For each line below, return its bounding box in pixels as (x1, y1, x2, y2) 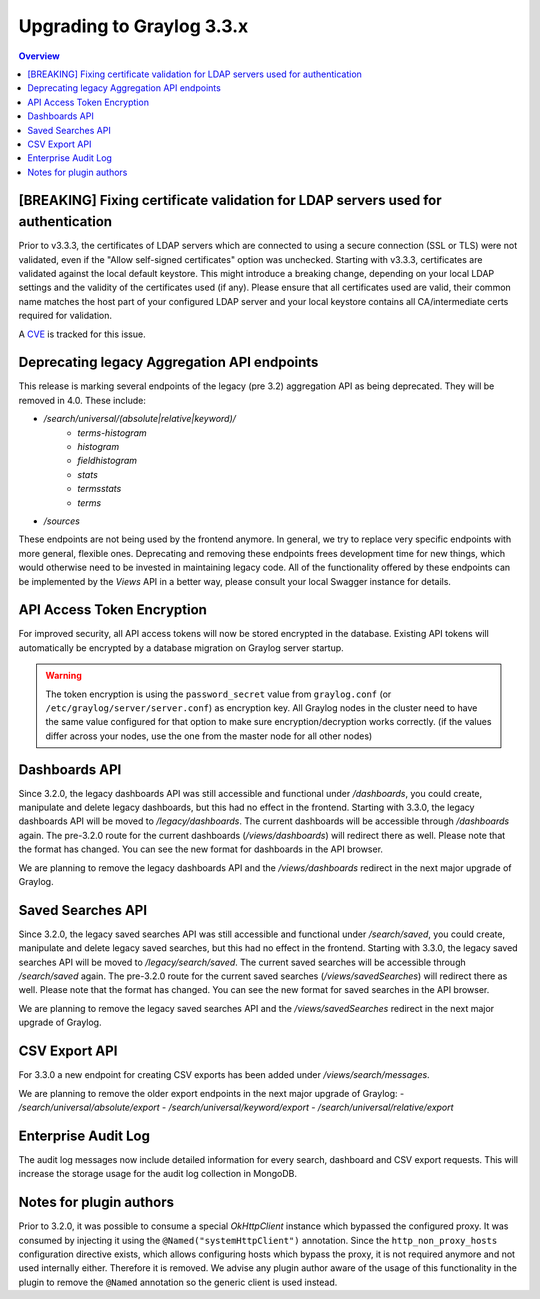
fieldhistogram (77, 455, 138, 467)
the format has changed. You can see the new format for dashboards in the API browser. (18, 843, 384, 855)
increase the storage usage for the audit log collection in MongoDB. (18, 1168, 297, 1180)
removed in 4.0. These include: (18, 394, 147, 406)
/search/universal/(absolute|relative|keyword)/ (43, 413, 237, 425)
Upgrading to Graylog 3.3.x (18, 15, 249, 37)
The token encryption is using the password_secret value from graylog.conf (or (45, 688, 392, 700)
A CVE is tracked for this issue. (18, 328, 146, 340)
